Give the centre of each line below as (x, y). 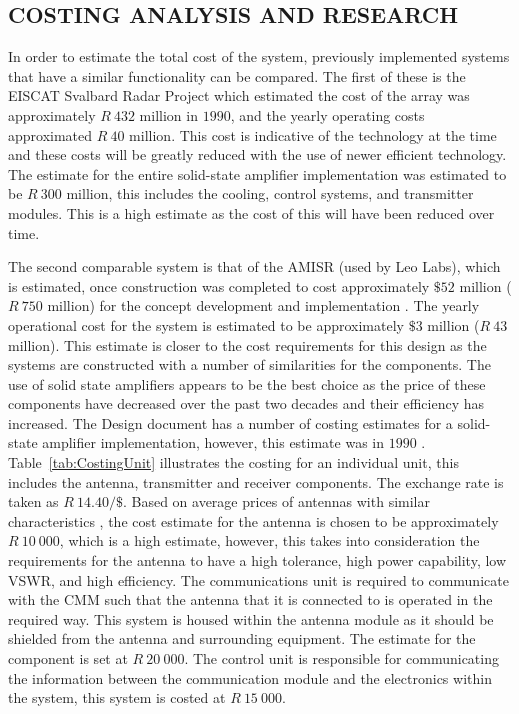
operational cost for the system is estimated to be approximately (206, 324)
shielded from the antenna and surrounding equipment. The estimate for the (242, 638)
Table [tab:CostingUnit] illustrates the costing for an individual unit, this (233, 462)
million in (168, 114)
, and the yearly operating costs (327, 114)
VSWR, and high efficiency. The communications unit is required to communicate (258, 579)
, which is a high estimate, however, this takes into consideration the (269, 540)
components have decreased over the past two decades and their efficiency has (246, 403)
